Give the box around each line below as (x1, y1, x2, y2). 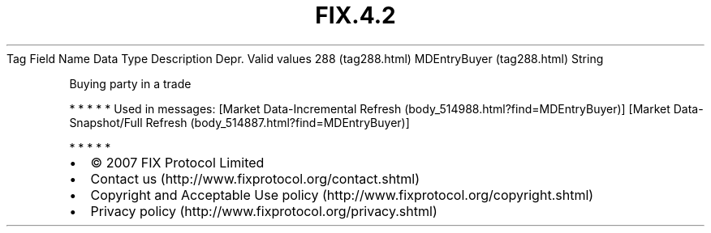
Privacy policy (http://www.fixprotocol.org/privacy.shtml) (90, 202, 437, 219)
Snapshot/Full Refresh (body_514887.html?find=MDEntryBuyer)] (69, 115, 410, 129)
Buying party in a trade (69, 76, 192, 91)
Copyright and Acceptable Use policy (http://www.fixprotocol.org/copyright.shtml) (90, 186, 594, 203)
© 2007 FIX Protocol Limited (90, 154, 265, 171)
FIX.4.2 (315, 2, 396, 29)
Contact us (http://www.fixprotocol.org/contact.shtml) (90, 170, 420, 187)
